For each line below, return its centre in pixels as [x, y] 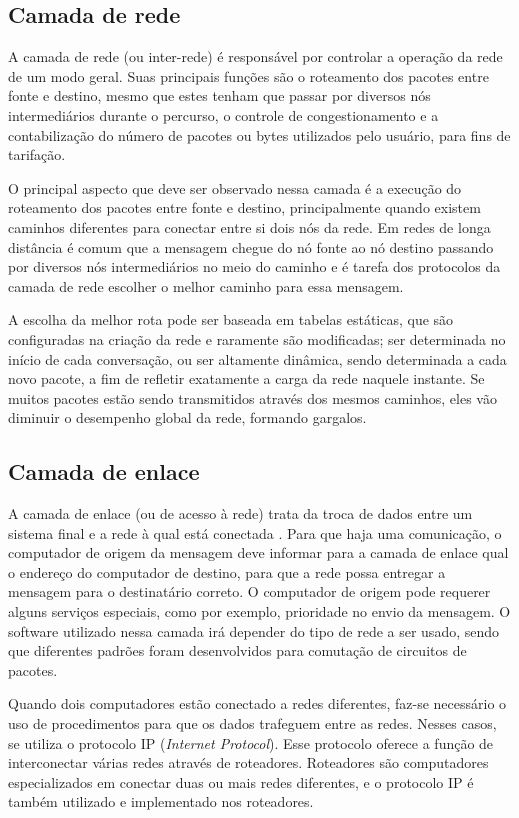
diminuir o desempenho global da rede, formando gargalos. [187, 417]
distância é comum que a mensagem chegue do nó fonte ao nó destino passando [251, 246]
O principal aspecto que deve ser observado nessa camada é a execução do [235, 187]
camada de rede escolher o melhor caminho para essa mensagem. [206, 285]
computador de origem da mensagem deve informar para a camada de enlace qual [258, 552]
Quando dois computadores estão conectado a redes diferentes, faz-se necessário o [257, 703]
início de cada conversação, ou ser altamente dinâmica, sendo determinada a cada [257, 358]
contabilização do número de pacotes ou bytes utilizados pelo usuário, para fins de [259, 134]
